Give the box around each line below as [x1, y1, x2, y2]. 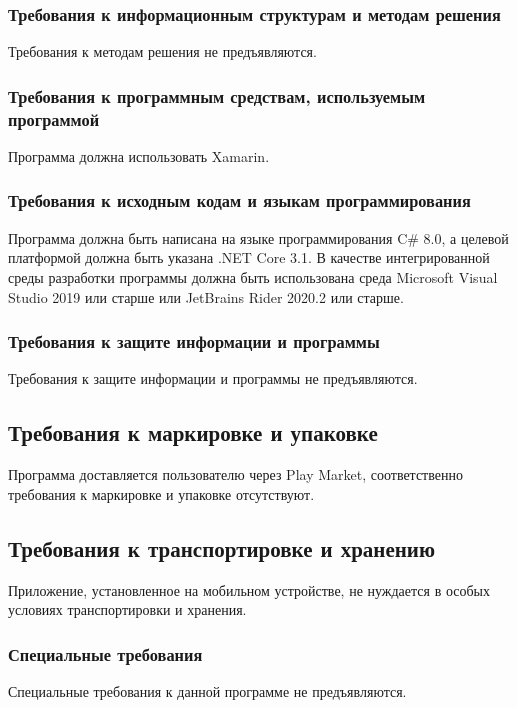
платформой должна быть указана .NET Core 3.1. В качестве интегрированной [8, 247, 490, 268]
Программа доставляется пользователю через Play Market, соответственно [8, 464, 463, 485]
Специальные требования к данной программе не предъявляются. [8, 680, 407, 701]
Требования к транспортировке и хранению [8, 532, 436, 563]
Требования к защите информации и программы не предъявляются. [8, 368, 418, 389]
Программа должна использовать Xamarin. [8, 145, 270, 166]
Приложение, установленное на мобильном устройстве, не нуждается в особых [8, 579, 491, 600]
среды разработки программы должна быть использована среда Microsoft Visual [8, 266, 498, 287]
